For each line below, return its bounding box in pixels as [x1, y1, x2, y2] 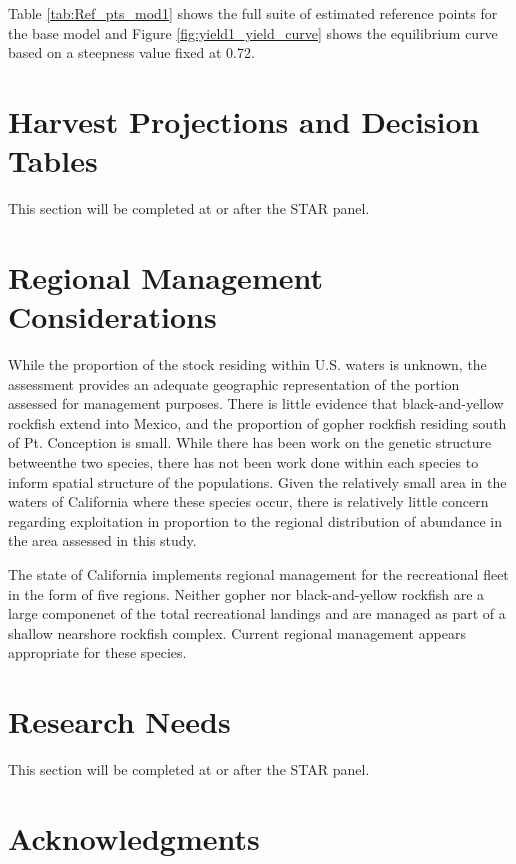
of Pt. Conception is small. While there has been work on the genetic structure [8, 432, 492, 453]
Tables [8, 140, 98, 181]
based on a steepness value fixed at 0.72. [8, 42, 255, 63]
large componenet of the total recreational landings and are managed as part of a [8, 603, 506, 624]
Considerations [8, 296, 217, 337]
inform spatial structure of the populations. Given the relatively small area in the [8, 471, 507, 492]
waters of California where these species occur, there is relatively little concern [8, 491, 489, 512]
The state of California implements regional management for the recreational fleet [8, 563, 509, 584]
